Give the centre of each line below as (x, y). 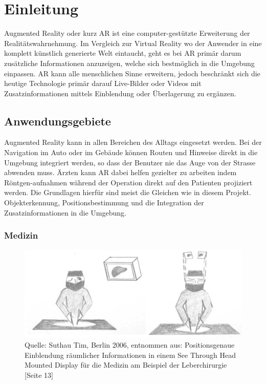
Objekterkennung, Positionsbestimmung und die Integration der (104, 202)
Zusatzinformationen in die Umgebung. (65, 212)
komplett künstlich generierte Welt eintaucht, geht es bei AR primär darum (123, 53)
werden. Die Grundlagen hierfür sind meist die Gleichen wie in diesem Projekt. (128, 192)
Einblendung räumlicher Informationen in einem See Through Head (130, 355)
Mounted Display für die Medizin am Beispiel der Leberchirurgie (126, 365)
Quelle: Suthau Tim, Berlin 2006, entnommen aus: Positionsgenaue (130, 345)
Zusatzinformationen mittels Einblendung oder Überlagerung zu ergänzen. (120, 93)
